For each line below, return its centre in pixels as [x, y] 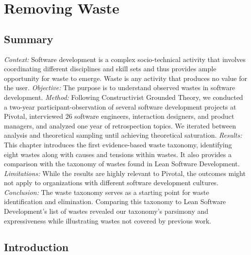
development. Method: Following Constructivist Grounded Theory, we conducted [124, 97]
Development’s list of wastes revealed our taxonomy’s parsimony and [106, 211]
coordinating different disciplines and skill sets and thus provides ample [110, 69]
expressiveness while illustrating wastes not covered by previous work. [108, 220]
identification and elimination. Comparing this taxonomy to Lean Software [115, 201]
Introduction [36, 247]
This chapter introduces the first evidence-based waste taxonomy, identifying [118, 144]
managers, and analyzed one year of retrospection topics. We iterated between [120, 125]
